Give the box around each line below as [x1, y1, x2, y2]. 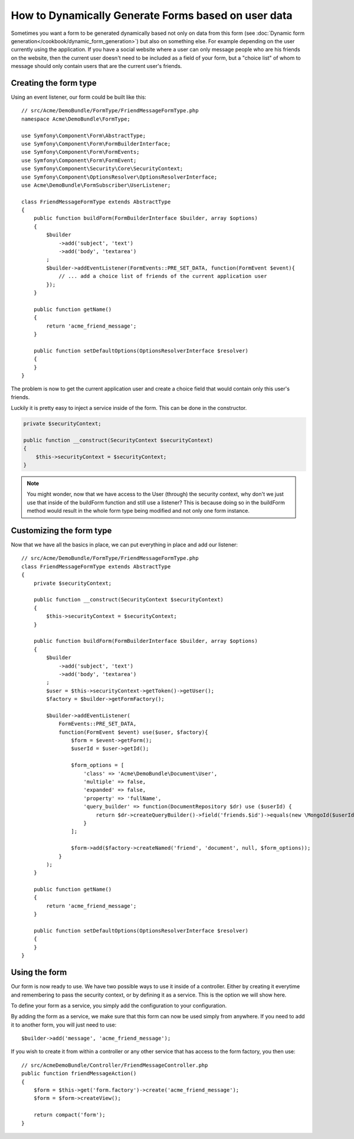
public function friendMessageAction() [21, 1070, 137, 1077]
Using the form [11, 967, 67, 978]
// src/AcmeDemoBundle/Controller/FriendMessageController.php [21, 1062, 208, 1069]
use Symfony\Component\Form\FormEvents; [21, 148, 140, 156]
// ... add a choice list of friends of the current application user [58, 273, 267, 280]
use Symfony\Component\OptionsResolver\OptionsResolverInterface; [21, 173, 218, 180]
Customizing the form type [11, 525, 112, 535]
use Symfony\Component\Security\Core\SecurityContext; [21, 166, 183, 172]
